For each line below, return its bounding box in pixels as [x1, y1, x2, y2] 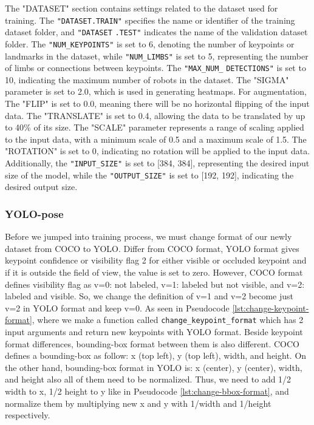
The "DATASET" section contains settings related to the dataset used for [5, 2, 278, 14]
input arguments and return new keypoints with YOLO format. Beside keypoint [5, 325, 303, 338]
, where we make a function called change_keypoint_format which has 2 [32, 313, 304, 326]
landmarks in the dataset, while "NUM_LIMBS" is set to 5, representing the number [5, 49, 309, 62]
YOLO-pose [5, 206, 64, 221]
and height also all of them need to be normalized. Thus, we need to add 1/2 [5, 373, 292, 386]
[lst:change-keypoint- [232, 301, 309, 314]
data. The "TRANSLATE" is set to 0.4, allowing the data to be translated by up [5, 109, 305, 121]
